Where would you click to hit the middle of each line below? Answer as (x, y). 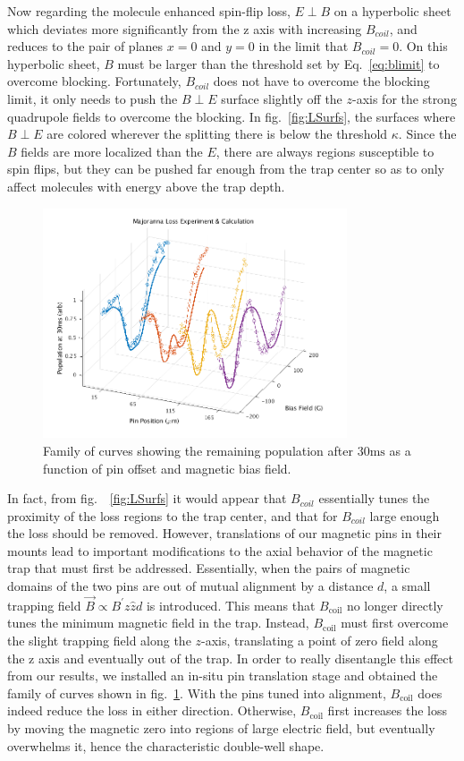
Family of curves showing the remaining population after (198, 450)
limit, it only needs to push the (93, 98)
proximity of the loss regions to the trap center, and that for (173, 515)
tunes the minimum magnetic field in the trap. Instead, (158, 623)
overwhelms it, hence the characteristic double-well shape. (166, 745)
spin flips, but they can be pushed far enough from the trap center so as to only (226, 169)
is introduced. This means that (231, 605)
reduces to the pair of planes (85, 46)
